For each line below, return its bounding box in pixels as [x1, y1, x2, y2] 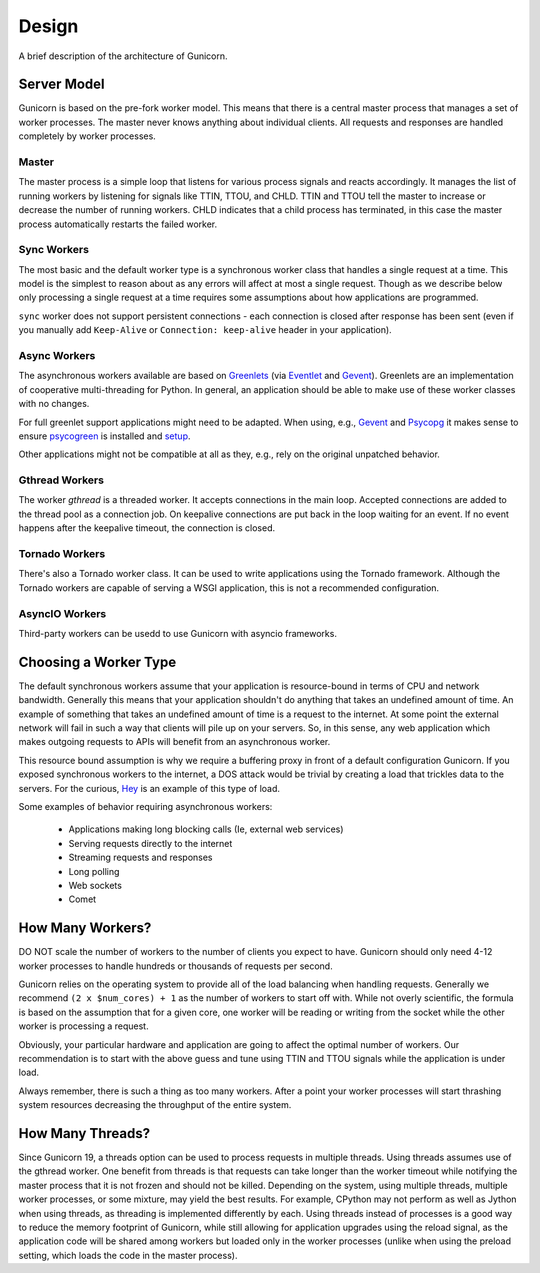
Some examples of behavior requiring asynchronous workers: [18, 800, 273, 812]
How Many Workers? [18, 920, 152, 937]
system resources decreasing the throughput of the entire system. [18, 1099, 292, 1111]
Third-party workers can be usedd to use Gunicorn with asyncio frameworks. [18, 627, 337, 639]
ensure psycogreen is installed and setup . [18, 430, 191, 442]
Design [18, 15, 79, 37]
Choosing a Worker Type [18, 653, 177, 670]
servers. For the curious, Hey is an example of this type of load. [18, 782, 280, 794]
